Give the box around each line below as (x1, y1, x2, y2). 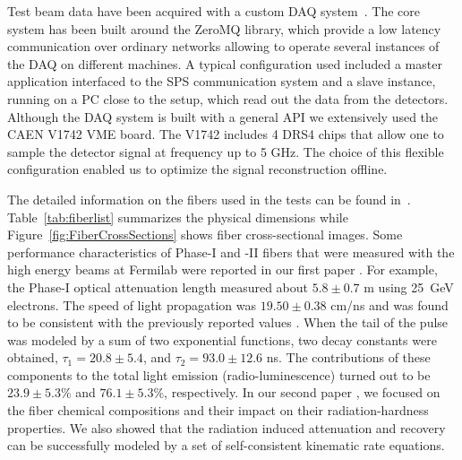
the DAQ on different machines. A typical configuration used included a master (7, 54, 442, 73)
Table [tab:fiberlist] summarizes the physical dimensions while (7, 207, 348, 226)
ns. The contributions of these (266, 348, 431, 367)
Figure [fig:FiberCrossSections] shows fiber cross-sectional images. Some (7, 225, 403, 244)
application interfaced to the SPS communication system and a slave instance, (7, 72, 436, 91)
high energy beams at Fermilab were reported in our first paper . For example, (7, 260, 438, 279)
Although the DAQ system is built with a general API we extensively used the (7, 107, 439, 126)
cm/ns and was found (330, 295, 449, 314)
